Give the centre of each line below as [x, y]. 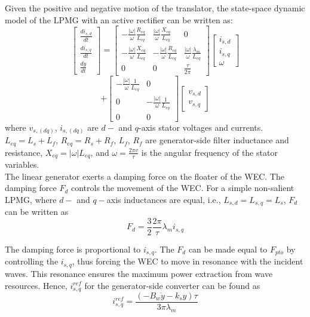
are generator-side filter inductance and [217, 140]
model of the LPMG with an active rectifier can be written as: [119, 19]
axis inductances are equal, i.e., [164, 199]
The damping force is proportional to [73, 249]
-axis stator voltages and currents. [201, 127]
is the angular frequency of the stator [209, 152]
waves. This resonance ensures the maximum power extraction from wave [139, 273]
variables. [22, 164]
